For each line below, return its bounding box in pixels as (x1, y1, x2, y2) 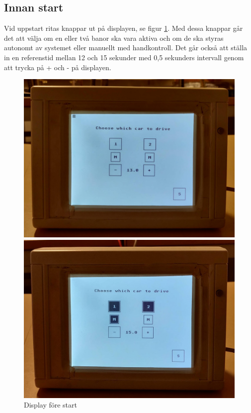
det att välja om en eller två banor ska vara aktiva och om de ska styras (4, 32, 224, 43)
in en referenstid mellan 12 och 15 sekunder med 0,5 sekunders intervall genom (4, 52, 244, 62)
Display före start (24, 400, 77, 410)
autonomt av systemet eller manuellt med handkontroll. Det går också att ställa (4, 42, 248, 53)
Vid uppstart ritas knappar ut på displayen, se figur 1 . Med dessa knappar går (4, 23, 243, 33)
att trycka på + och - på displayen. (4, 62, 111, 72)
